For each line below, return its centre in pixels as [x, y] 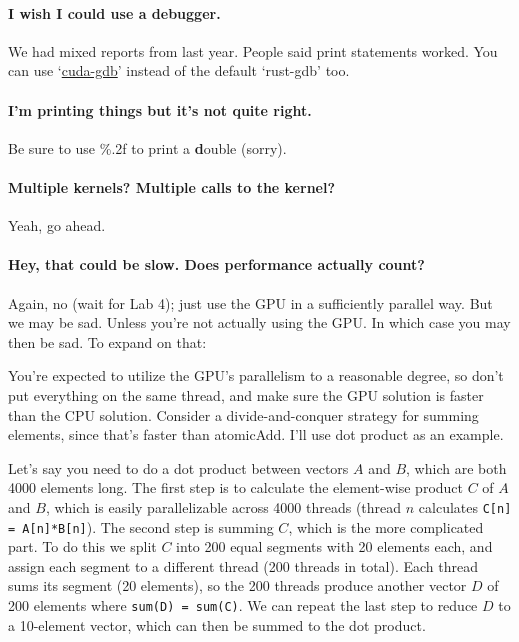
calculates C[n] [465, 506]
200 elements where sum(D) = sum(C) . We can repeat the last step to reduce [243, 605]
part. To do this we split [82, 546]
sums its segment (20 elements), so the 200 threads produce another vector [237, 585]
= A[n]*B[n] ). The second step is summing [141, 526]
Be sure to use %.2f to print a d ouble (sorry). [147, 147]
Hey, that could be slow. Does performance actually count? [216, 264]
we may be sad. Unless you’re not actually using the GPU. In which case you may [259, 322]
